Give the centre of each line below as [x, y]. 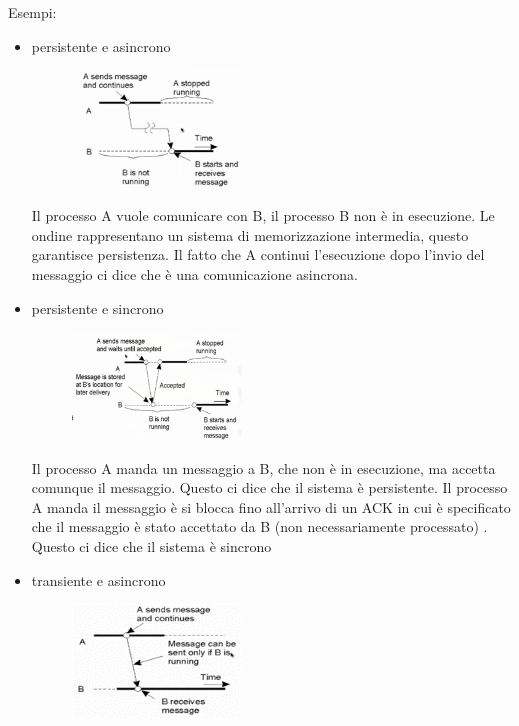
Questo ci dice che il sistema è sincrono [151, 545]
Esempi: [32, 12]
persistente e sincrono [97, 307]
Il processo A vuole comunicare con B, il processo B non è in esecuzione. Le [263, 215]
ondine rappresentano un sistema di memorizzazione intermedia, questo [250, 234]
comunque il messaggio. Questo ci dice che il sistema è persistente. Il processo [269, 487]
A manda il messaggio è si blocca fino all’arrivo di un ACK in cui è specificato [271, 506]
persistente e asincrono [101, 45]
